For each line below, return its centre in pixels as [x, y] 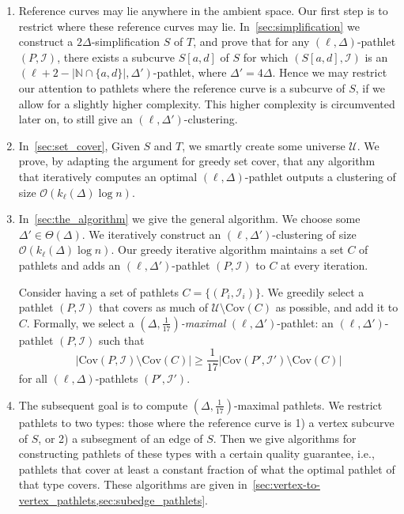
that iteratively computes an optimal [108, 176]
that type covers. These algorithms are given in [133, 484]
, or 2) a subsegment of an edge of [121, 438]
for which [266, 57]
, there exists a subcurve [116, 57]
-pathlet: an [305, 322]
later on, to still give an [76, 119]
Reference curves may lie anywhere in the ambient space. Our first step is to [203, 10]
